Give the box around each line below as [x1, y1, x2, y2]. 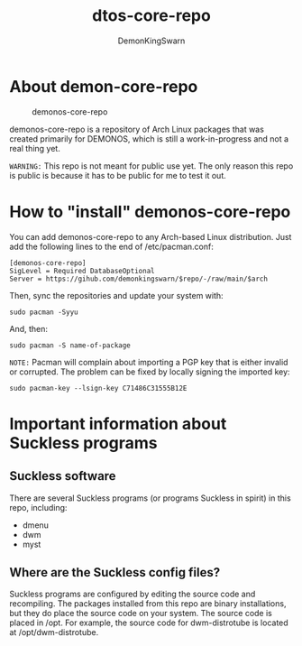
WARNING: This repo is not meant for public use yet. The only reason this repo [9, 160, 294, 171]
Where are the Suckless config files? [9, 565, 221, 580]
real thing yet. [9, 143, 60, 153]
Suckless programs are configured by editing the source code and [9, 588, 256, 600]
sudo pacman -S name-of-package [9, 340, 131, 350]
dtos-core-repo [91, 5, 212, 26]
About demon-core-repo [9, 76, 198, 97]
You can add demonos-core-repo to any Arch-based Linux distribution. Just [9, 231, 292, 242]
